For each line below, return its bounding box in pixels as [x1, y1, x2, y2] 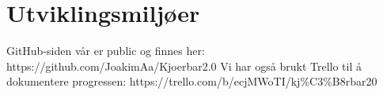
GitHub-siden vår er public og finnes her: [6, 42, 205, 59]
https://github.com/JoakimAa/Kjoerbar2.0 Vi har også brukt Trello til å [6, 57, 362, 74]
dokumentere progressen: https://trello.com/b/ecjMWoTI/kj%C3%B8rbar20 [6, 73, 377, 90]
